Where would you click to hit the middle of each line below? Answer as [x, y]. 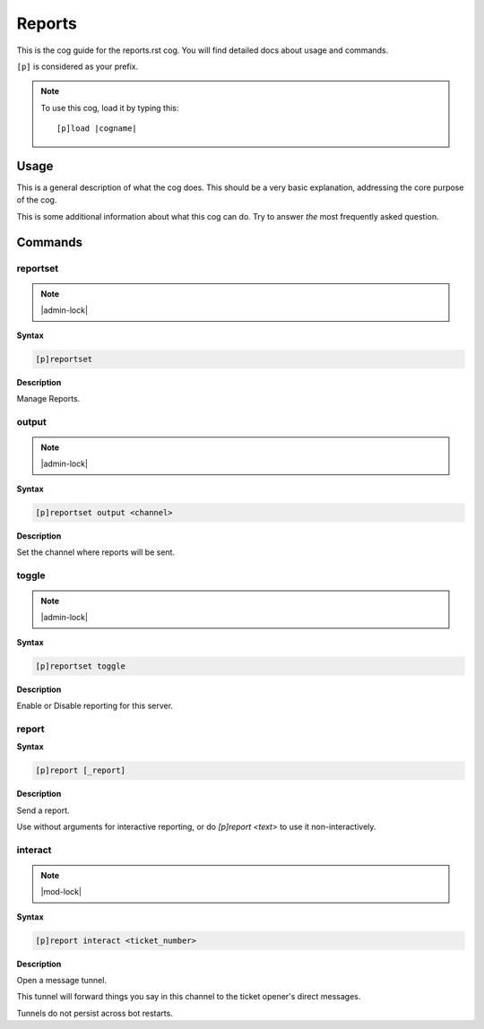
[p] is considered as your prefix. [78, 66]
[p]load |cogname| [97, 129]
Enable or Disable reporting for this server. [95, 706]
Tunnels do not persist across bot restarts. [95, 1013]
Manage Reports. [48, 398]
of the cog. [37, 200]
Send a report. [43, 810]
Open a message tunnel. [62, 981]
